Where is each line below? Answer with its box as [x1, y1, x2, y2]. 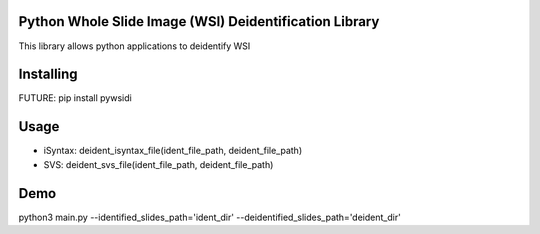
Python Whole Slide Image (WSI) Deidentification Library [18, 13, 380, 30]
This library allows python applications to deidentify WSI [18, 40, 251, 52]
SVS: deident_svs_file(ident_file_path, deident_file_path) [43, 158, 274, 170]
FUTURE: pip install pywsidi [18, 92, 132, 104]
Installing [18, 66, 79, 83]
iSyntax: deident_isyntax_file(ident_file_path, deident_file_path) [43, 145, 303, 157]
